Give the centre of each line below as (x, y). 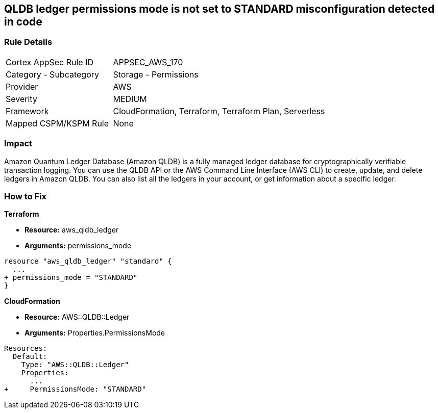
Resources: (26, 349)
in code (23, 22)
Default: (30, 357)
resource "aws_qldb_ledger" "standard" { (88, 261)
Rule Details (28, 42)
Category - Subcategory (52, 74)
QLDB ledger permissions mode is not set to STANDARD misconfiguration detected (220, 9)
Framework (27, 111)
